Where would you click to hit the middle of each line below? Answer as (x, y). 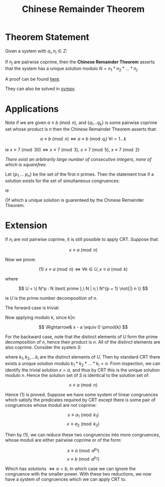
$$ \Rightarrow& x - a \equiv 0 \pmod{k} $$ (83, 327)
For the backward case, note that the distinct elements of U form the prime (82, 337)
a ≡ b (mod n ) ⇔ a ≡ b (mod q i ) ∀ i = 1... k (83, 139)
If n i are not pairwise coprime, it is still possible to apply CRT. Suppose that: (82, 240)
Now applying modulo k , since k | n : (40, 318)
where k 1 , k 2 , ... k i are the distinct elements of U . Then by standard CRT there (83, 358)
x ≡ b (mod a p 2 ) (83, 458)
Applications (32, 109)
